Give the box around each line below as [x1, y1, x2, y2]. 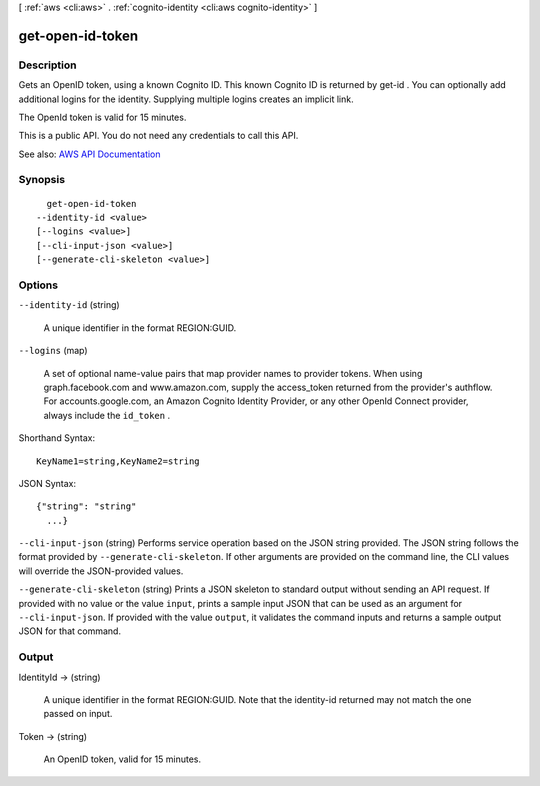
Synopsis [18, 173, 65, 187]
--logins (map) [18, 345, 89, 357]
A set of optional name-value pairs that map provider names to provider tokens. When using [43, 367, 423, 379]
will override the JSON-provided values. [18, 565, 184, 577]
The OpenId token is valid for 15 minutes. [18, 111, 187, 123]
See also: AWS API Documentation [18, 148, 161, 160]
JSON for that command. [18, 625, 122, 637]
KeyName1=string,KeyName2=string [36, 455, 200, 467]
